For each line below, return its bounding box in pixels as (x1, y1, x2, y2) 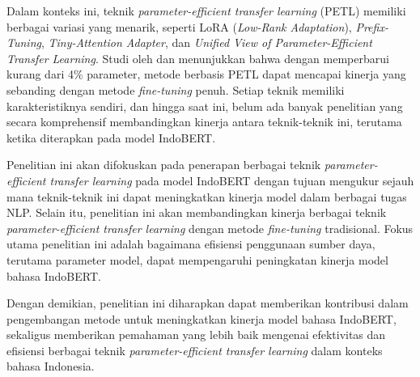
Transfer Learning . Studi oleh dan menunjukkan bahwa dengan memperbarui (6, 49, 389, 66)
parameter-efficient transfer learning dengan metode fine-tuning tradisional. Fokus (6, 219, 414, 236)
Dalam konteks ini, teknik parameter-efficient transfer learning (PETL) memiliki (6, 2, 406, 19)
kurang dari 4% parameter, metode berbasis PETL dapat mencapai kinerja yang (6, 66, 406, 83)
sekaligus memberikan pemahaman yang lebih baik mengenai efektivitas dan (6, 326, 386, 343)
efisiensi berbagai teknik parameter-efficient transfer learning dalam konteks (6, 341, 383, 358)
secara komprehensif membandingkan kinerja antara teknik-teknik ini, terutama (6, 113, 402, 130)
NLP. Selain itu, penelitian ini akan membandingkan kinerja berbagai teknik (6, 204, 387, 221)
